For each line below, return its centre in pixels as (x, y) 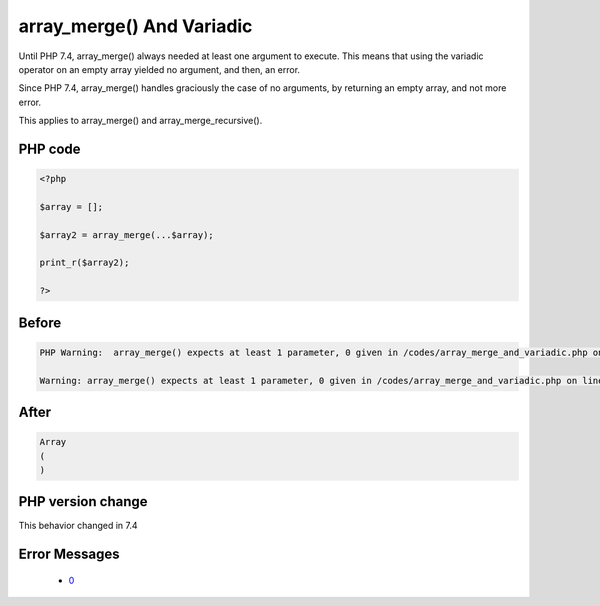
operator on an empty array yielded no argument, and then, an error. (159, 69)
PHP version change (83, 501)
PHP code (49, 148)
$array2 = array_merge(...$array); (126, 234)
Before (40, 322)
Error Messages (69, 554)
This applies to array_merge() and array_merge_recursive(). (140, 121)
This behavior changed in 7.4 (78, 526)
